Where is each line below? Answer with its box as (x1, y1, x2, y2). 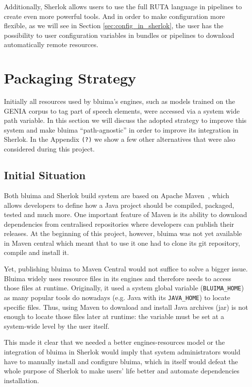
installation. (4, 375, 39, 385)
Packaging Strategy (4, 68, 136, 88)
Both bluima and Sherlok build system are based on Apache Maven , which (4, 190, 230, 200)
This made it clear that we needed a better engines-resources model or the (4, 337, 225, 347)
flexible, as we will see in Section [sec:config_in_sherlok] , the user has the (4, 20, 224, 31)
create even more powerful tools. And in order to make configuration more (4, 11, 225, 21)
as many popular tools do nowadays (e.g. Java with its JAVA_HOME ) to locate (4, 292, 230, 302)
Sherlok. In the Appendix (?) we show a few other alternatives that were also (4, 134, 235, 144)
